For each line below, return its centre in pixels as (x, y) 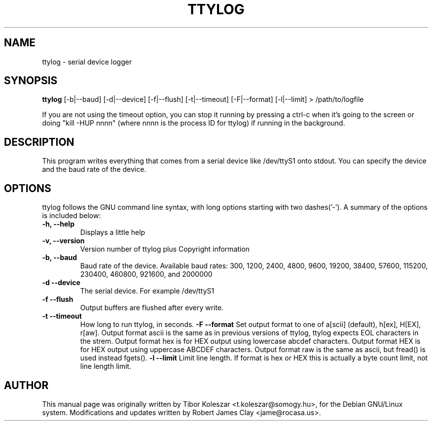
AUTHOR (26, 385)
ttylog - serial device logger (87, 62)
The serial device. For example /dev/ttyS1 (147, 291)
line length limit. (106, 366)
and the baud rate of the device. (94, 169)
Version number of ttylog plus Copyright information (165, 249)
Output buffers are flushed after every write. (152, 308)
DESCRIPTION (39, 142)
